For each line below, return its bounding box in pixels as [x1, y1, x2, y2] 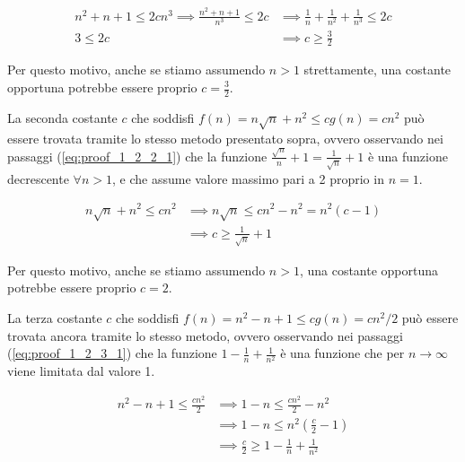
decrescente [7, 169, 69, 187]
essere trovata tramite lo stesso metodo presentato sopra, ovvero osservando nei [7, 128, 443, 147]
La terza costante [7, 309, 102, 327]
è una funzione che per [280, 344, 405, 362]
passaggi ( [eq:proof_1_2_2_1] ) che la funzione [7, 146, 268, 165]
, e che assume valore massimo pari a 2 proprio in [111, 169, 384, 187]
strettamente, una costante [303, 60, 452, 79]
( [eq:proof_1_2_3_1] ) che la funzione [7, 344, 217, 362]
